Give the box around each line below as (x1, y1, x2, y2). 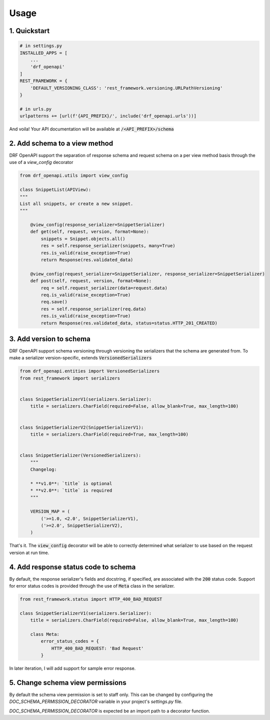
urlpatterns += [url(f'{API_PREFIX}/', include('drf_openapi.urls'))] (19, 113, 197, 119)
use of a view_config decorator (9, 159, 73, 165)
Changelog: (30, 466, 57, 472)
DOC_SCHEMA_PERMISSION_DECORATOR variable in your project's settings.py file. (9, 698, 182, 704)
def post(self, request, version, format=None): (30, 278, 152, 284)
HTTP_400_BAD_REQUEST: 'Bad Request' (51, 645, 144, 651)
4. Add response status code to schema (9, 563, 136, 571)
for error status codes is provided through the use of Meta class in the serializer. (9, 583, 175, 589)
